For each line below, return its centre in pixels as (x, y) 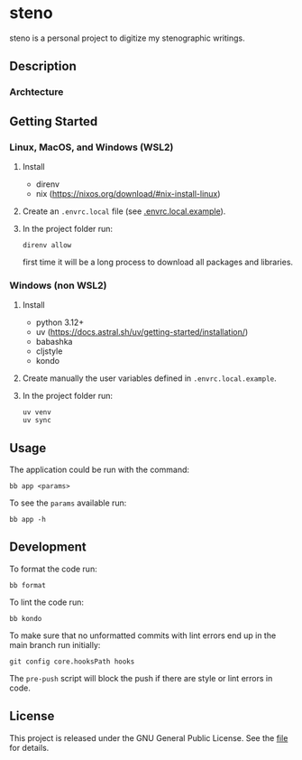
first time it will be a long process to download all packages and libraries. (158, 262)
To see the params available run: (68, 503)
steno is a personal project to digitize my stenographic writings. (127, 38)
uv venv (37, 412)
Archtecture (37, 92)
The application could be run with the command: (100, 470)
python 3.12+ (60, 322)
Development (48, 547)
